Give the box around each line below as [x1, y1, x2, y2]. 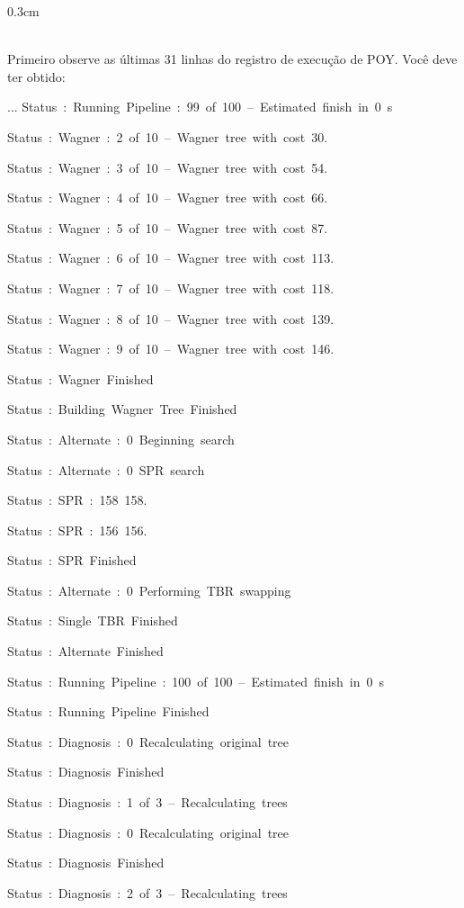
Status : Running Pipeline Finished [7, 702, 210, 721]
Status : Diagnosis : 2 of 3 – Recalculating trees [7, 883, 288, 902]
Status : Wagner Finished [7, 369, 154, 388]
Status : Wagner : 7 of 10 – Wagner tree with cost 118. [7, 278, 335, 297]
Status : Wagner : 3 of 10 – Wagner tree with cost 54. [7, 157, 328, 176]
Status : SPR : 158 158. [7, 490, 147, 509]
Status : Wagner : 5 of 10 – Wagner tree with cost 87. [7, 218, 328, 237]
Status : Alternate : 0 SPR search [7, 460, 205, 479]
